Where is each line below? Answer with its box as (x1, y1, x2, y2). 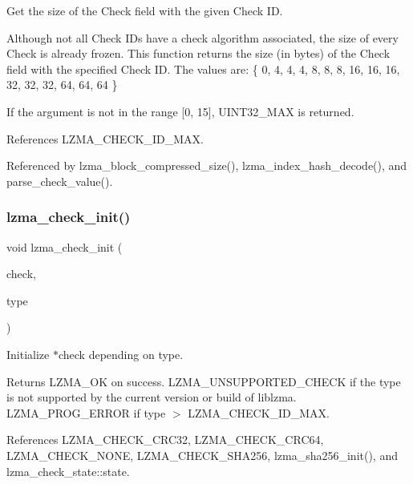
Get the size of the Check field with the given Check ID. (6, 2, 283, 18)
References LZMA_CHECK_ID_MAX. (6, 130, 204, 147)
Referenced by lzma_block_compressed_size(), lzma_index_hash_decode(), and (6, 157, 407, 174)
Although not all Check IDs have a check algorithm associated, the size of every (6, 29, 399, 46)
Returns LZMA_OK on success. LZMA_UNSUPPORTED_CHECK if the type (6, 373, 401, 389)
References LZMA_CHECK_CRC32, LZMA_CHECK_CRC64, (6, 431, 324, 448)
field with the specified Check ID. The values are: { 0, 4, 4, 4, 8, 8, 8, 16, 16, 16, (6, 60, 400, 77)
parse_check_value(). (6, 172, 113, 189)
